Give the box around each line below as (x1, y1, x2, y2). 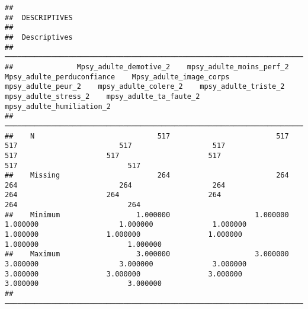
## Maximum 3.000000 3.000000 (5, 250, 289, 259)
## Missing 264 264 (5, 171, 289, 180)
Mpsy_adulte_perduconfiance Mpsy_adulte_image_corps (5, 72, 230, 81)
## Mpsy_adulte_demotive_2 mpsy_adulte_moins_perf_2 (5, 62, 289, 71)
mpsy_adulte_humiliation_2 (5, 102, 111, 111)
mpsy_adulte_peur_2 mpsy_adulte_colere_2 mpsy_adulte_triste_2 (5, 82, 285, 91)
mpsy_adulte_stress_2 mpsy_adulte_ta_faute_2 (5, 92, 200, 101)
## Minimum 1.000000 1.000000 (5, 210, 289, 219)
